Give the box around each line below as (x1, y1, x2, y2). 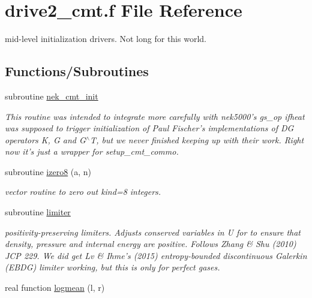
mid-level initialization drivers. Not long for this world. (5, 32, 206, 45)
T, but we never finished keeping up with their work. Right (90, 133, 304, 146)
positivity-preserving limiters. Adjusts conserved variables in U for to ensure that (5, 225, 301, 238)
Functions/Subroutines (5, 62, 149, 80)
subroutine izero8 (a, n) (5, 165, 92, 177)
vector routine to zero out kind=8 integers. (5, 185, 161, 198)
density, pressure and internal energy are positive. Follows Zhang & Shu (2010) (5, 237, 296, 250)
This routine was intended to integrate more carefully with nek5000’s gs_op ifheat (5, 110, 305, 122)
